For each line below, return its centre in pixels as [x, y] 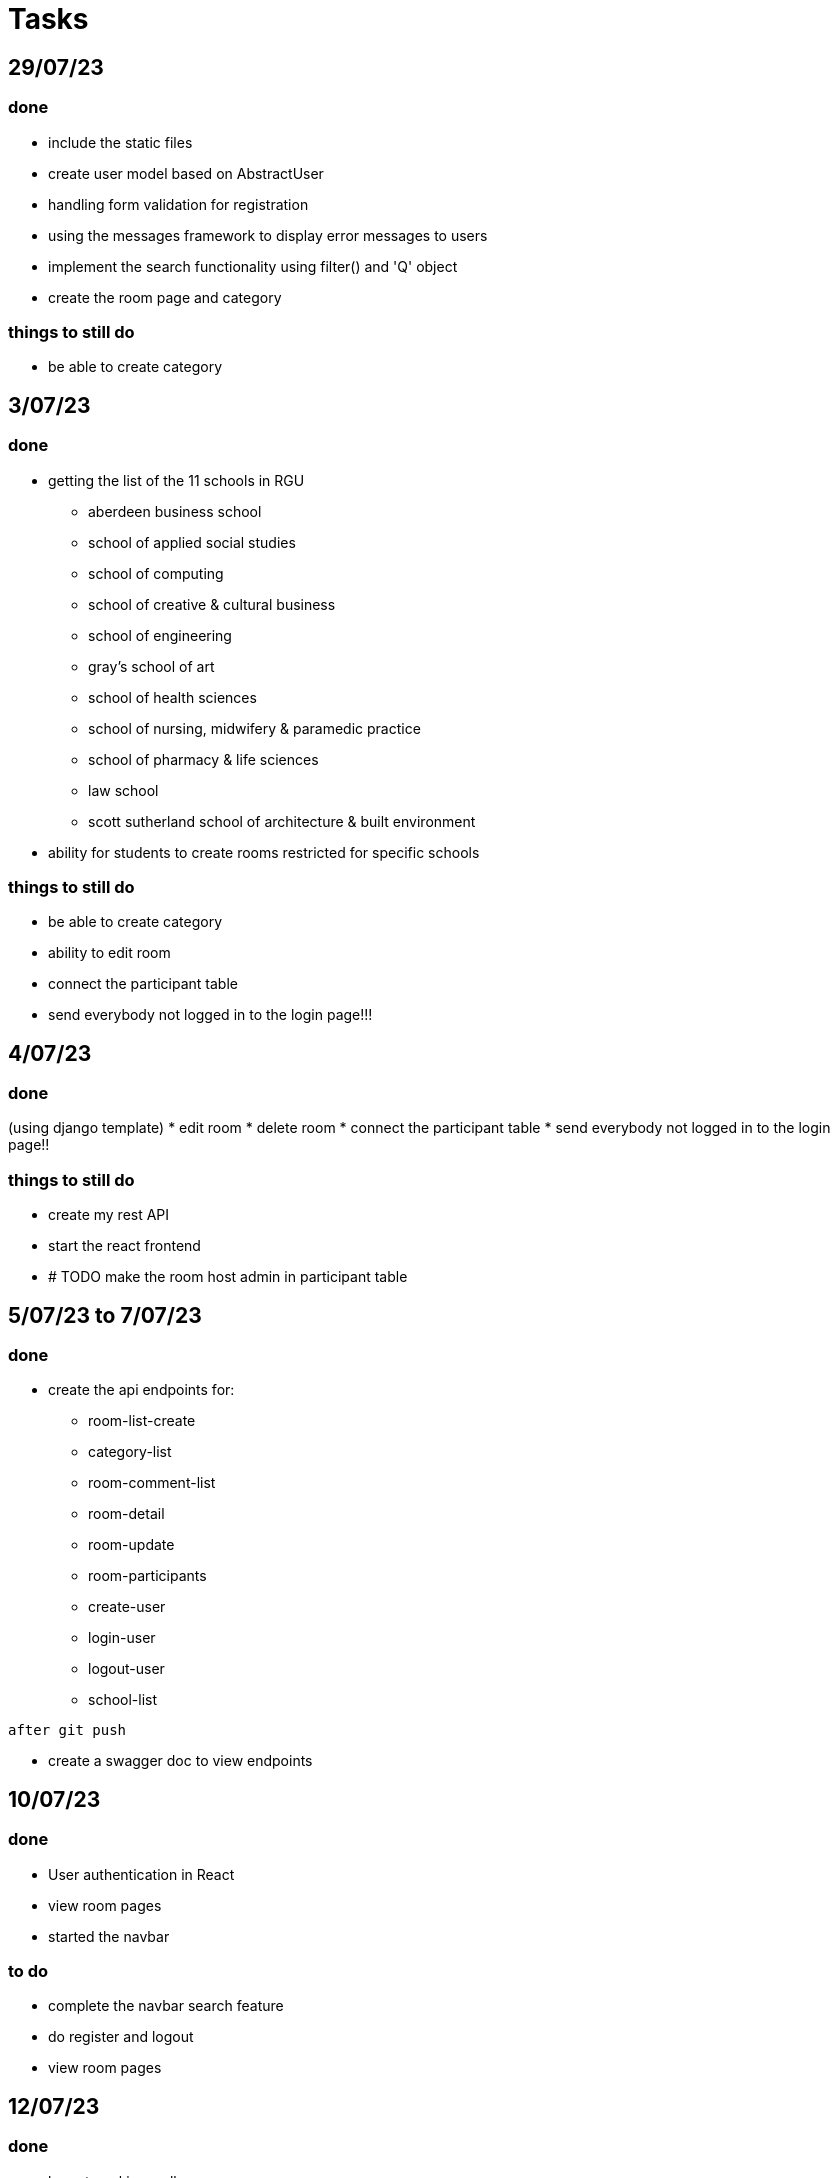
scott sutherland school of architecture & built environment [282, 821]
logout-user [126, 1669]
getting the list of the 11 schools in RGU [176, 480]
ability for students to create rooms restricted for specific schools [264, 852]
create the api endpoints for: [141, 1390]
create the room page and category [165, 297]
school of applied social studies [192, 542]
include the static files [120, 142]
